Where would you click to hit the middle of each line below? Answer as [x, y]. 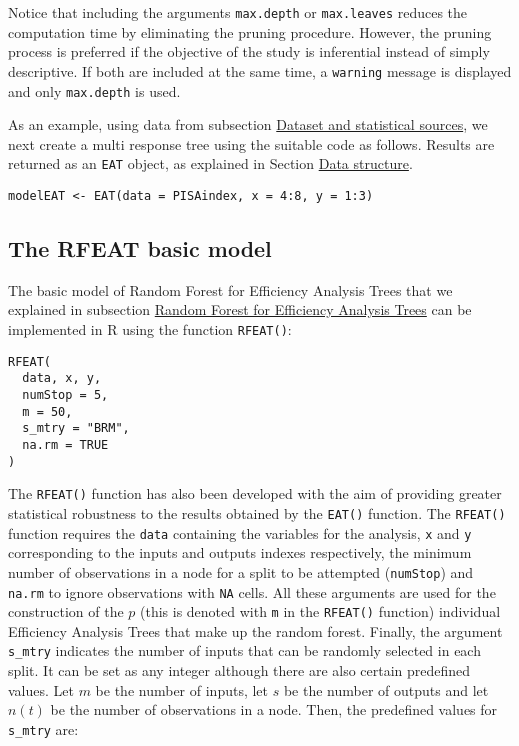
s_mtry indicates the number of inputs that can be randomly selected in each [244, 650]
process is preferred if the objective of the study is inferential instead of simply [249, 51]
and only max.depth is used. [94, 90]
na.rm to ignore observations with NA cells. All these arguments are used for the [252, 591]
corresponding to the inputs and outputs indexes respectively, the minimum [240, 552]
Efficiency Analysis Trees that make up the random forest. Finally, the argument [255, 630]
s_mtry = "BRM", [76, 428]
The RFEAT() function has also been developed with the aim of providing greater [255, 493]
